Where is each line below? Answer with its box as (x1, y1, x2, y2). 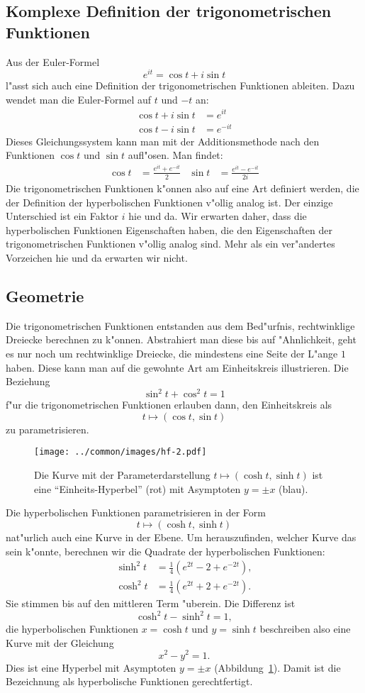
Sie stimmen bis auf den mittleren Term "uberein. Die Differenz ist (6, 596, 296, 611)
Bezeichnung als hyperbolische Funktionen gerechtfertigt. (6, 674, 253, 689)
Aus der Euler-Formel (6, 54, 100, 69)
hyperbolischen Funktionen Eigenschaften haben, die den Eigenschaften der (6, 222, 333, 237)
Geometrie (6, 285, 84, 307)
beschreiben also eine (259, 621, 351, 636)
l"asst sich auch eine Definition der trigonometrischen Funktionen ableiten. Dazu (6, 78, 355, 93)
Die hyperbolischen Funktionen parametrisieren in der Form (6, 505, 266, 520)
